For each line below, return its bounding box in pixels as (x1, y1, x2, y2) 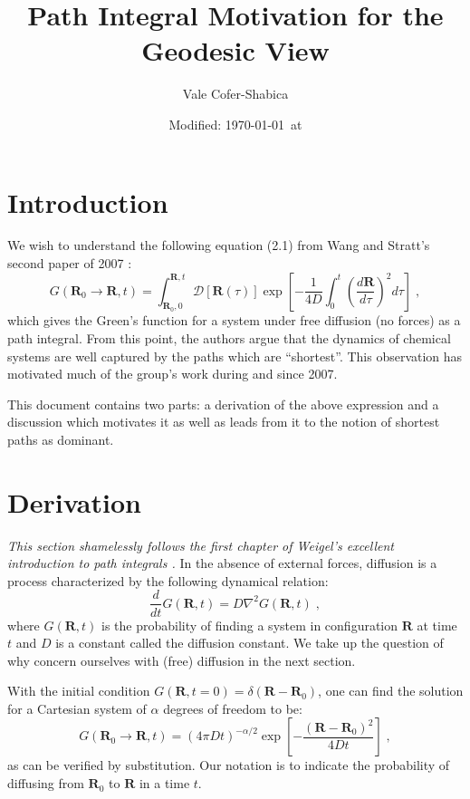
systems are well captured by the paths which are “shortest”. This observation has (7, 346, 463, 365)
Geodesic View (141, 32, 330, 69)
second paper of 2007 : (7, 254, 132, 273)
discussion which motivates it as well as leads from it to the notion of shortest (7, 412, 440, 431)
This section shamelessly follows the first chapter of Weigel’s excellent (7, 535, 395, 554)
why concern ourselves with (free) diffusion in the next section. (7, 650, 356, 669)
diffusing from (7, 774, 84, 793)
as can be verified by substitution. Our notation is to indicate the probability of (7, 756, 450, 775)
